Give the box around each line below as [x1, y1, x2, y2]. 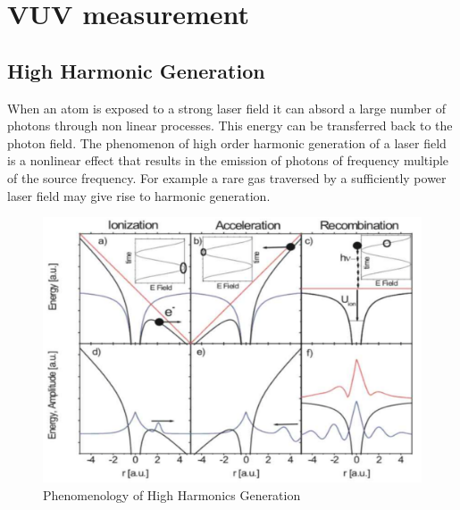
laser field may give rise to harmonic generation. [7, 186, 271, 205]
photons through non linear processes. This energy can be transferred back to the [7, 116, 453, 135]
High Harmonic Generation [7, 56, 265, 84]
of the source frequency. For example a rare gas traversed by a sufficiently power [7, 168, 447, 187]
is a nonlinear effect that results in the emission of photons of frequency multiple [7, 151, 449, 170]
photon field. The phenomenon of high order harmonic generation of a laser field [7, 133, 447, 152]
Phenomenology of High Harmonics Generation [43, 486, 301, 505]
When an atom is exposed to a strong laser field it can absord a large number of [7, 98, 446, 117]
